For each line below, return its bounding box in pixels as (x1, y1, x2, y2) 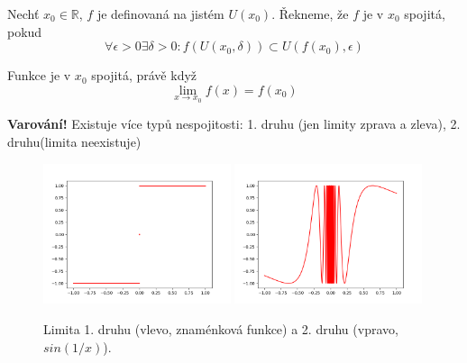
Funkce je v (7, 66, 71, 85)
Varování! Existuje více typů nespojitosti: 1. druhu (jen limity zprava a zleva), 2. (7, 114, 461, 133)
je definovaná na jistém (96, 5, 224, 23)
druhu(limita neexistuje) (7, 132, 142, 150)
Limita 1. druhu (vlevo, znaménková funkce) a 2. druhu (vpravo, (43, 320, 398, 338)
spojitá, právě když (91, 66, 197, 85)
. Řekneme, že (271, 5, 349, 23)
